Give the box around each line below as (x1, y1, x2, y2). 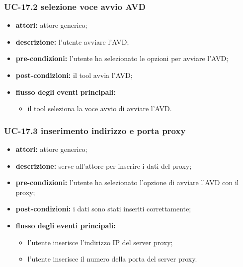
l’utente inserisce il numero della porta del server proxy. (27, 254, 197, 264)
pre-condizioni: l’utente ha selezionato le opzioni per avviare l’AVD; (15, 53, 229, 64)
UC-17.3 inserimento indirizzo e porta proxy (4, 124, 186, 136)
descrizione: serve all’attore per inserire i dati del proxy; (15, 160, 192, 171)
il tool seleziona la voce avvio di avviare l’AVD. (27, 103, 172, 114)
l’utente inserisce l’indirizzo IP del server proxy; (27, 237, 173, 247)
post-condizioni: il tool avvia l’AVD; (15, 70, 133, 80)
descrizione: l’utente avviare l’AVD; (15, 36, 129, 47)
